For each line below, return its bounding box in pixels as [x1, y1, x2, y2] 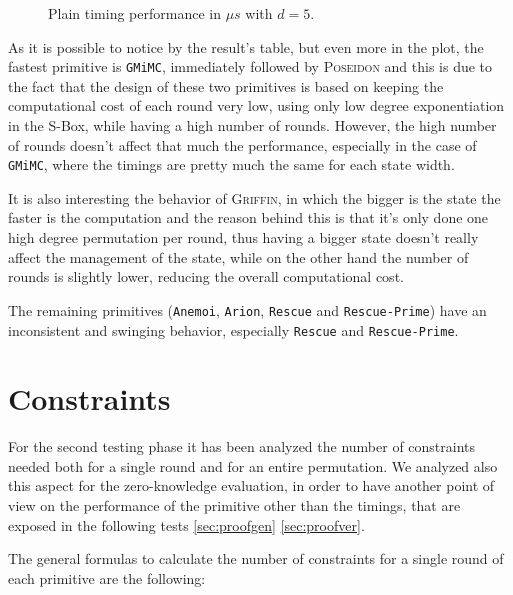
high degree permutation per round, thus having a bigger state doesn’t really [8, 227, 479, 248]
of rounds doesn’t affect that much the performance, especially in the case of [8, 134, 477, 155]
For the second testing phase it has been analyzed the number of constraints [8, 436, 476, 457]
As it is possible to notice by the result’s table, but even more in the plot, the [8, 36, 484, 57]
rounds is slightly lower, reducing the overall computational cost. [8, 266, 404, 287]
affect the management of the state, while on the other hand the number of [8, 246, 469, 267]
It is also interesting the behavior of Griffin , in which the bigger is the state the [8, 187, 501, 208]
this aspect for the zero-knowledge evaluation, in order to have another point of [8, 475, 495, 496]
